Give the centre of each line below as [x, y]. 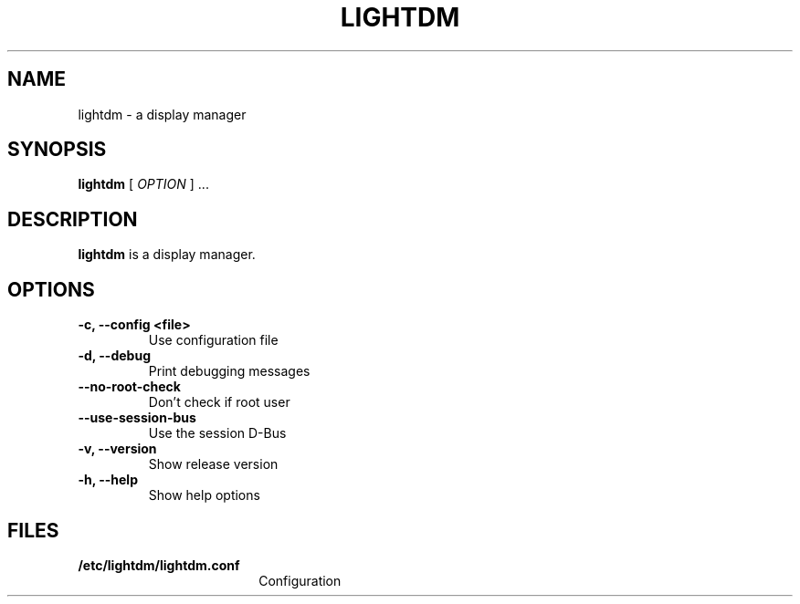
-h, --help [108, 480]
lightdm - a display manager [162, 114]
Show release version [213, 464]
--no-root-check [129, 387]
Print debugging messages [229, 371]
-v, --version [117, 449]
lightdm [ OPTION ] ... [143, 184]
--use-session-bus [137, 418]
